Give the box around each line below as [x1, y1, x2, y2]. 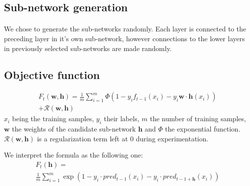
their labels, [104, 113, 139, 124]
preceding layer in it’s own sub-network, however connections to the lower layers [4, 33, 245, 43]
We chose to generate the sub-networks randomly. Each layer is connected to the [4, 24, 246, 34]
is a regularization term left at [37, 133, 128, 143]
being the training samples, [12, 113, 94, 124]
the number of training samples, [150, 113, 246, 124]
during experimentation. [136, 133, 209, 143]
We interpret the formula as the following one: [4, 150, 143, 160]
